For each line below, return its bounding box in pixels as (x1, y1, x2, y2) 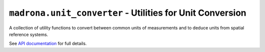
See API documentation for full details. (9, 41, 87, 47)
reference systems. (9, 31, 49, 37)
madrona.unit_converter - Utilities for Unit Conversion (9, 7, 246, 18)
